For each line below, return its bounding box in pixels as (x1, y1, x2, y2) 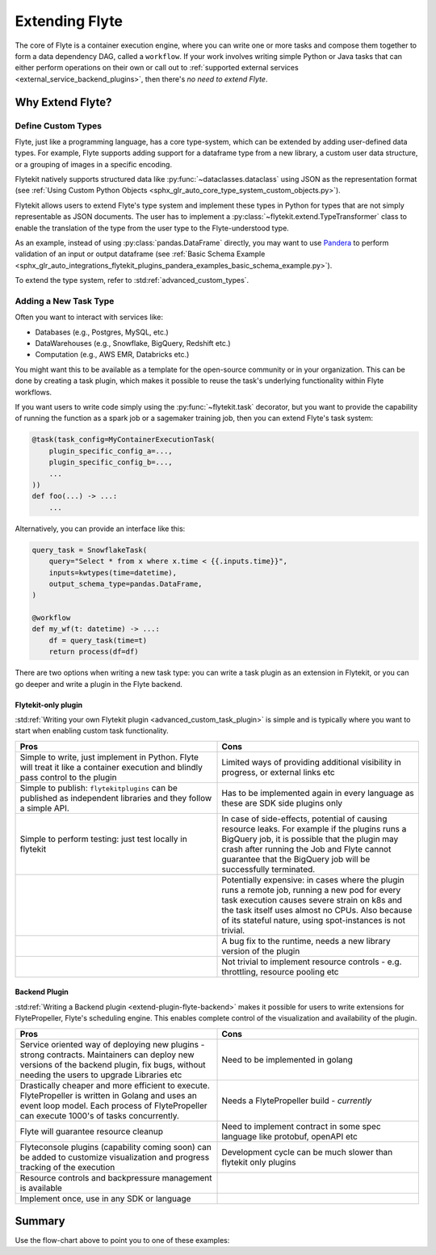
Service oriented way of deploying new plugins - (19, 1038, 205, 1050)
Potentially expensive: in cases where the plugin (221, 874, 405, 885)
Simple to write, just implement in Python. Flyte (19, 752, 199, 763)
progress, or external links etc (221, 766, 335, 777)
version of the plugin (221, 945, 300, 957)
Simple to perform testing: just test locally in (19, 833, 187, 844)
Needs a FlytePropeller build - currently (221, 1095, 372, 1106)
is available (19, 1182, 62, 1194)
